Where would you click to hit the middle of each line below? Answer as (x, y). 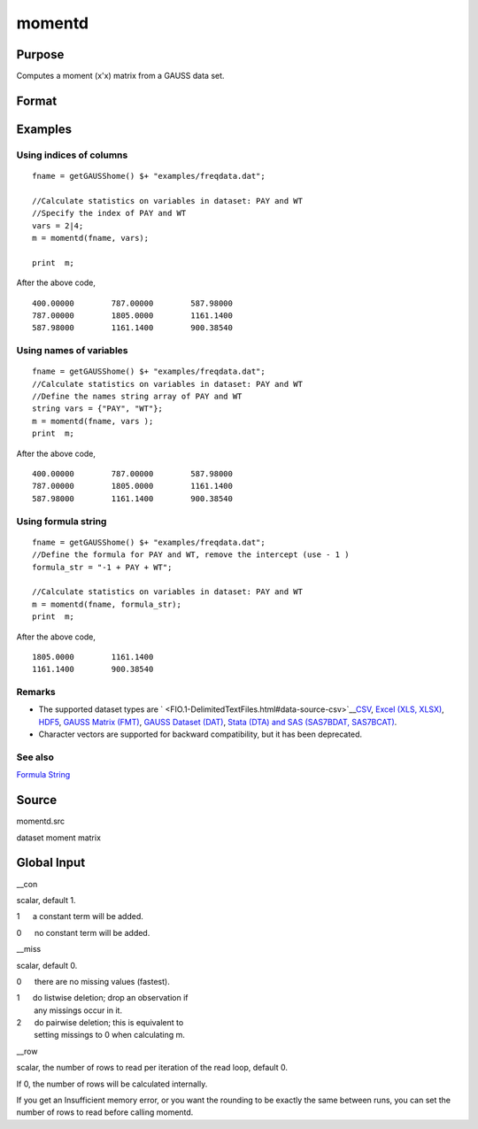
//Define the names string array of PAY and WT (137, 397)
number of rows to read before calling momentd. (105, 1112)
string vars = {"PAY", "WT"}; (98, 409)
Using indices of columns (72, 155)
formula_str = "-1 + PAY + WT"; (102, 567)
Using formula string (62, 521)
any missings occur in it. (78, 1010)
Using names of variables (72, 351)
